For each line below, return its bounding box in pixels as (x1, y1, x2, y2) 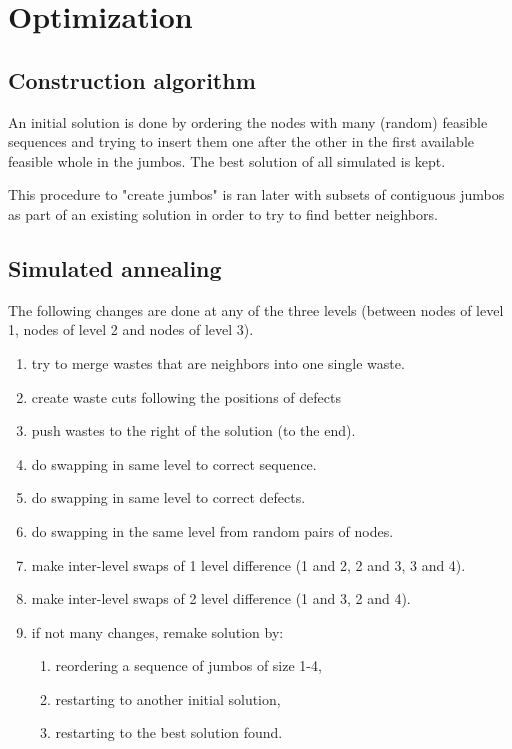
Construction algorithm (8, 64, 256, 95)
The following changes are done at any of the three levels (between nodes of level (8, 299, 504, 320)
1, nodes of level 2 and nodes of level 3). (8, 319, 254, 340)
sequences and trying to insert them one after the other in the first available (8, 131, 474, 152)
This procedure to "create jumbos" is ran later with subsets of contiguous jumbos (8, 184, 505, 205)
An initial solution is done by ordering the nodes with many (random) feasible (8, 111, 488, 132)
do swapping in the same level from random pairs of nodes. (31, 520, 394, 541)
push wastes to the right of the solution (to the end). (31, 420, 356, 441)
